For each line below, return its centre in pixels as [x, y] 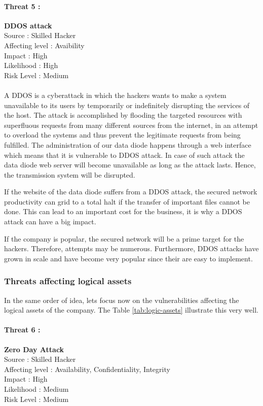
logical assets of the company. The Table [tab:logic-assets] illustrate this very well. [131, 310]
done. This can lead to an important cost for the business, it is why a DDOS [123, 211]
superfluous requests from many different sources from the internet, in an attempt [131, 125]
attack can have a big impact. [50, 222]
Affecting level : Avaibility [44, 45]
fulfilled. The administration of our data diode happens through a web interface [128, 144]
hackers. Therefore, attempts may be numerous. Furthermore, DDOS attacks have [131, 248]
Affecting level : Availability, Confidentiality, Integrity [87, 369]
